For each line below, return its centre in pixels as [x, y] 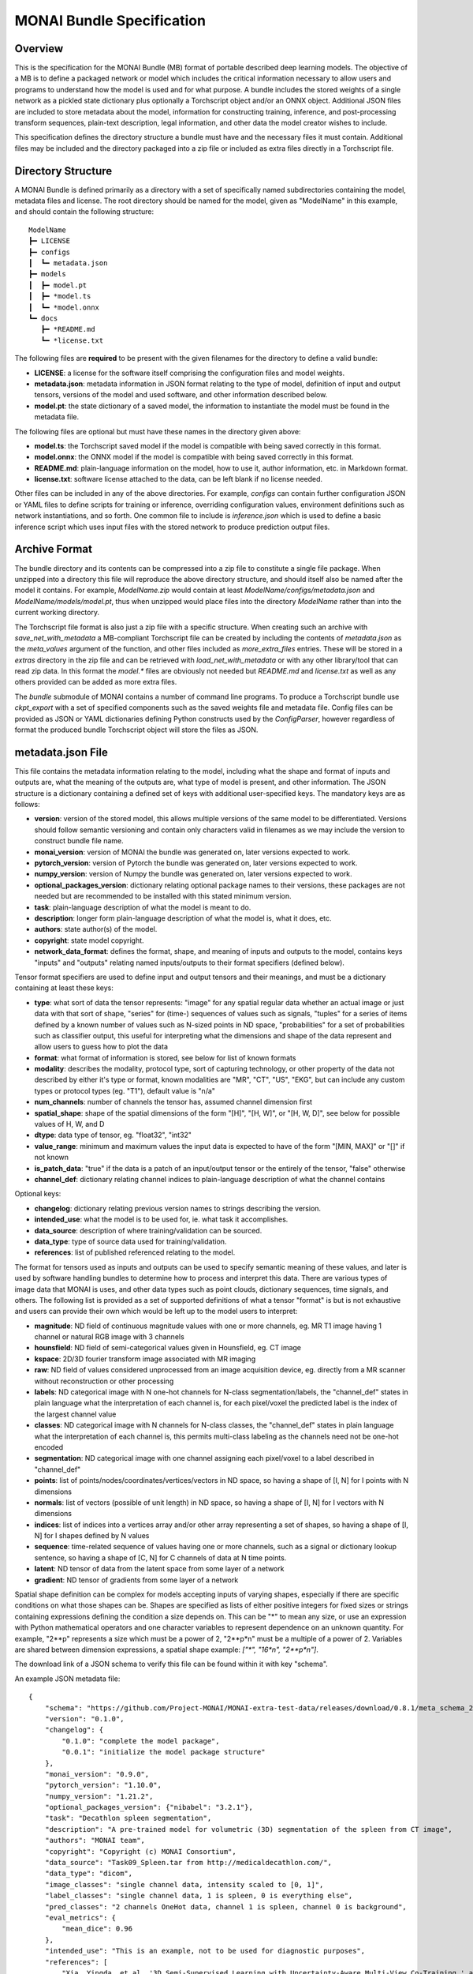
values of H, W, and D [69, 1124]
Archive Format [53, 549]
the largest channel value [75, 1414]
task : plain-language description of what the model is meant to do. [143, 907]
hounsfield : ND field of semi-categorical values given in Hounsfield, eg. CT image [168, 1348]
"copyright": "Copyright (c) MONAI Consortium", [140, 1851]
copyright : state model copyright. [89, 940]
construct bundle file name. [79, 841]
